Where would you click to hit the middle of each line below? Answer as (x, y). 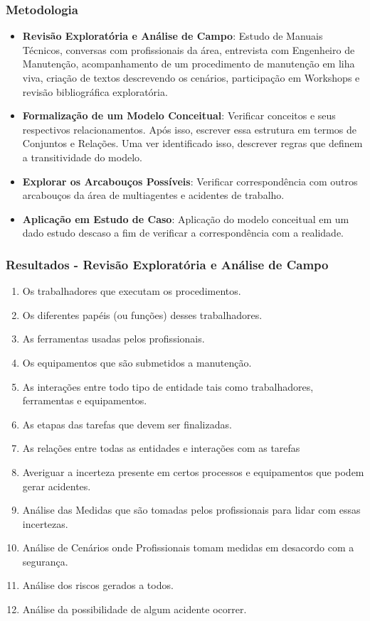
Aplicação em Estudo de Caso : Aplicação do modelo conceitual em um (186, 218)
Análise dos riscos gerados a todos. (98, 585)
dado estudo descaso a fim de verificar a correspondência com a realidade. (183, 233)
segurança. (45, 561)
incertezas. (45, 523)
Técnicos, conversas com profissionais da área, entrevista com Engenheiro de (189, 49)
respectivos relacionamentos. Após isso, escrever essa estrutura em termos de (190, 129)
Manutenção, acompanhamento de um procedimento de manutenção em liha (189, 64)
